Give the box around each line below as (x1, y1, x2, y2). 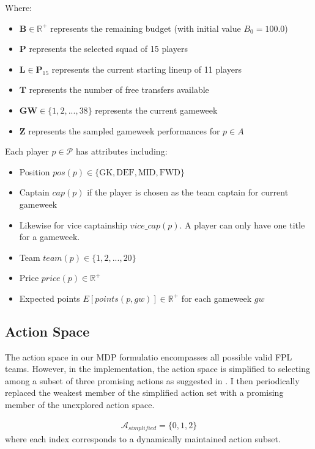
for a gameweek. (19, 230, 80, 243)
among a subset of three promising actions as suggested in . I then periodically (5, 374, 300, 387)
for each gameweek (181, 291, 252, 304)
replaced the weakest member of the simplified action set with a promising (5, 386, 284, 399)
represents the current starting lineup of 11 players (51, 62, 242, 75)
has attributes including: (75, 145, 168, 158)
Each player (5, 145, 49, 158)
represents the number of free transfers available (29, 83, 209, 96)
